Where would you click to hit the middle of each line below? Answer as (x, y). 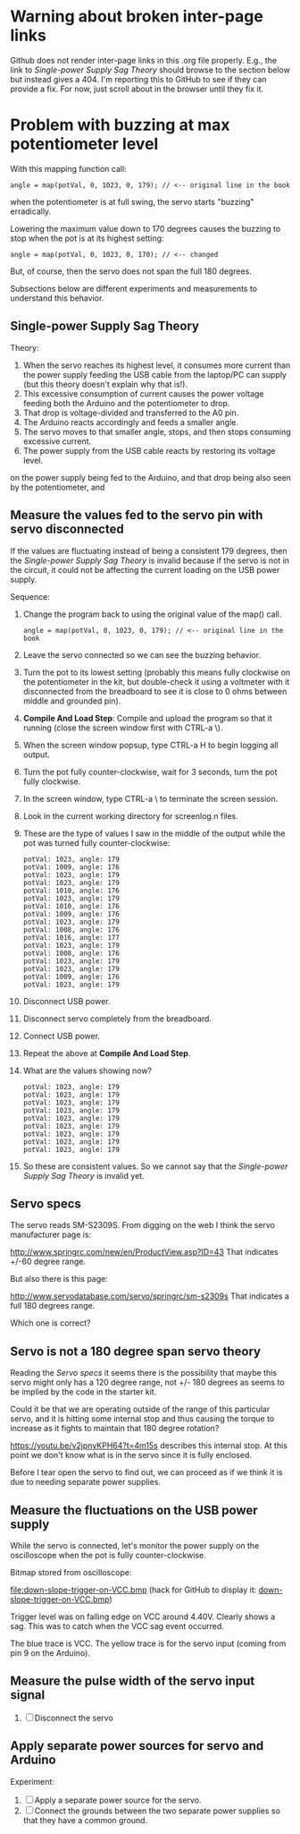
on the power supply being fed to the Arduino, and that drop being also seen (150, 477)
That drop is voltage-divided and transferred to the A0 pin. (131, 413)
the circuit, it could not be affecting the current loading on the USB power (145, 569)
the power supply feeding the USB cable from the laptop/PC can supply (154, 374)
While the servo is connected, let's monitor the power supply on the (135, 1545)
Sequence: (30, 596)
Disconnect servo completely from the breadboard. (117, 1019)
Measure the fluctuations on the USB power (134, 1510)
